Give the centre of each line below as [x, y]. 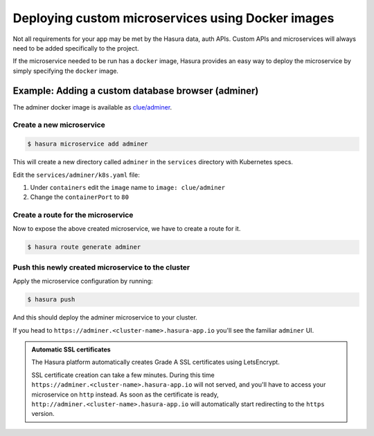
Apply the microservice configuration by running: [83, 281]
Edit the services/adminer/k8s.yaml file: [76, 175]
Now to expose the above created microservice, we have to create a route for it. [127, 229]
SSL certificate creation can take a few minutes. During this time [123, 375]
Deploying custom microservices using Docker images [173, 18]
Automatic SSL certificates [71, 349]
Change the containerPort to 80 [80, 197]
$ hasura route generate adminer [84, 247]
